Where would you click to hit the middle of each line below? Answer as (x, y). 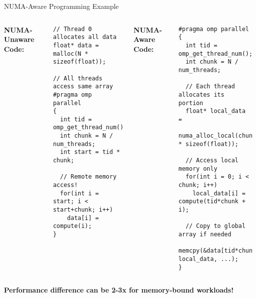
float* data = (76, 45)
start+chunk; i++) (83, 210)
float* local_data (215, 111)
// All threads (78, 78)
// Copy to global (215, 226)
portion (191, 103)
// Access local (212, 161)
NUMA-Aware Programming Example (62, 6)
